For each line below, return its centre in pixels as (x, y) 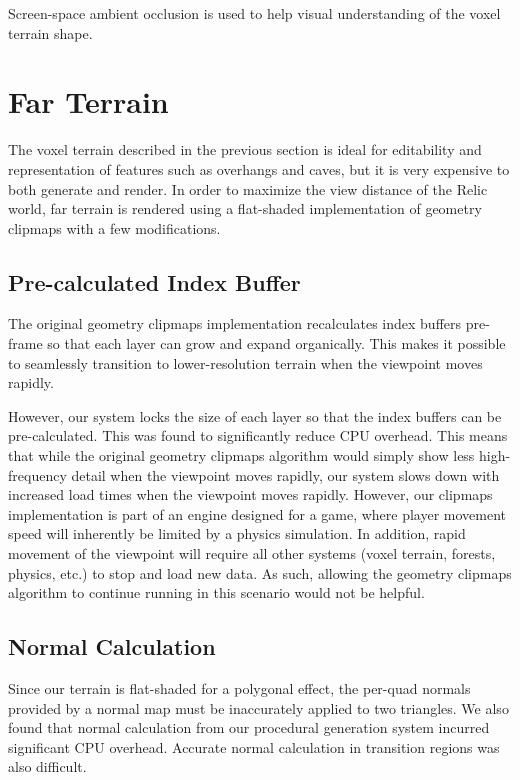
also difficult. (47, 766)
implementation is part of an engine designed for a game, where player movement (257, 513)
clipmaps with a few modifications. (114, 227)
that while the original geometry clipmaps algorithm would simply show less (241, 455)
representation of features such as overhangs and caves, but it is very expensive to (259, 168)
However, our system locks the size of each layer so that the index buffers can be (255, 415)
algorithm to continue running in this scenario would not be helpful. (216, 592)
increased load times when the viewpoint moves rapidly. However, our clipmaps (250, 494)
